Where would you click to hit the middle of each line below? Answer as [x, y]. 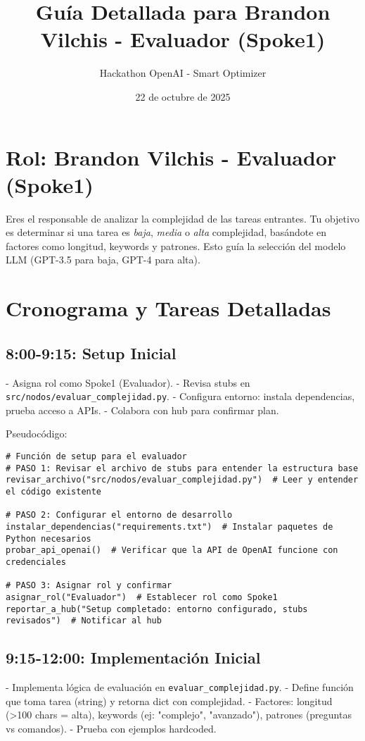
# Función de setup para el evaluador [96, 457]
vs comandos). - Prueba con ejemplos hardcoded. [111, 728]
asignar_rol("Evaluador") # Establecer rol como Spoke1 [142, 597]
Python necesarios [49, 538]
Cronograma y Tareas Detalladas [168, 308]
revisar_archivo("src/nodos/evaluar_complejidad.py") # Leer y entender [182, 480]
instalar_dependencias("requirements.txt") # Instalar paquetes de [169, 527]
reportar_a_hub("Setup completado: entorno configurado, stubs [157, 609]
